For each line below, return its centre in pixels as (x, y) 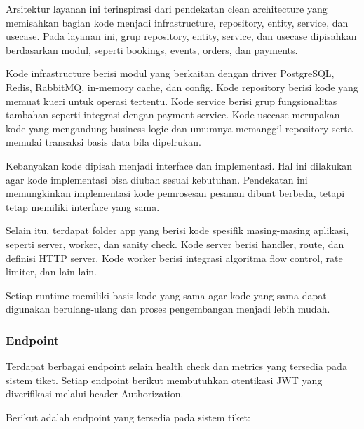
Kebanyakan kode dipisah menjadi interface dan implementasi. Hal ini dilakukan (179, 165)
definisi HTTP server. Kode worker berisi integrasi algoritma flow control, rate (174, 258)
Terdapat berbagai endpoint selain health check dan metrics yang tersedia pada (176, 366)
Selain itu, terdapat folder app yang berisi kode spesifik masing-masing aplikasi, (177, 230)
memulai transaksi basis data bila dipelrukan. (103, 142)
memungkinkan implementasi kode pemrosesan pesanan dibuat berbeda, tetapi (175, 193)
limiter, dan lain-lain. (51, 272)
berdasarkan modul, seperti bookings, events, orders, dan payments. (152, 49)
